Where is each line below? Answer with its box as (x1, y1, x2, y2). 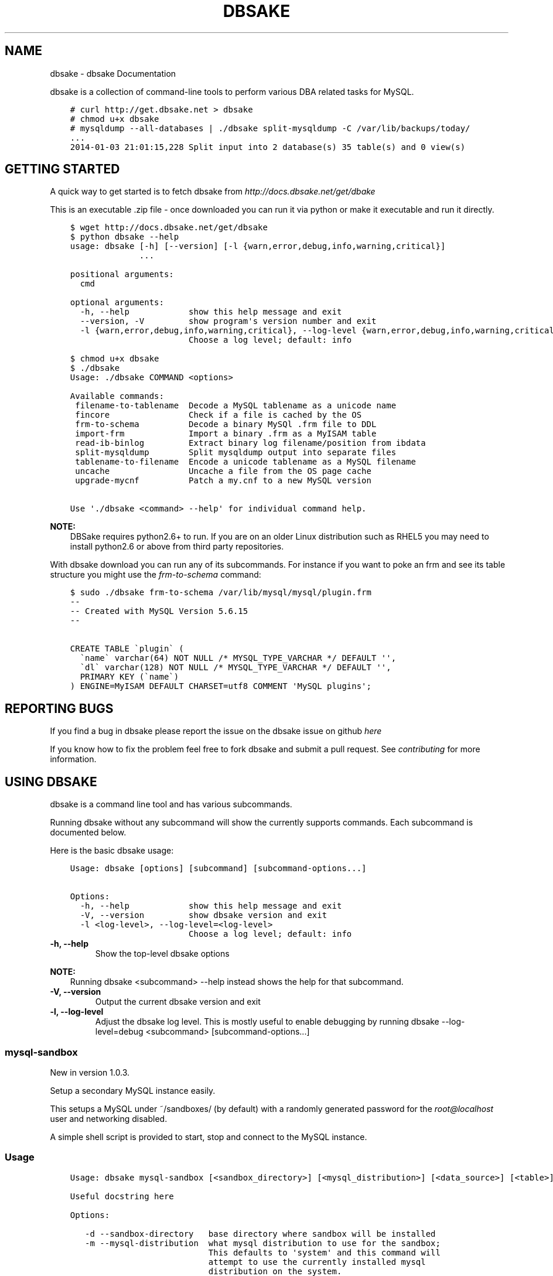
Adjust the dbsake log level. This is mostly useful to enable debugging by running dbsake (95, 1016, 439, 1027)
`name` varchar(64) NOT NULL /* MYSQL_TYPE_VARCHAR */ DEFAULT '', (80, 653, 397, 663)
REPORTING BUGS (5, 701, 114, 716)
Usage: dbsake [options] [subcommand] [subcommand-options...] (70, 864, 367, 874)
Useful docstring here (70, 1191, 174, 1201)
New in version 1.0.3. (50, 1067, 130, 1077)
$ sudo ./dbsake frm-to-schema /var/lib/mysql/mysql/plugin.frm (70, 588, 371, 598)
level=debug (95, 1026, 144, 1037)
